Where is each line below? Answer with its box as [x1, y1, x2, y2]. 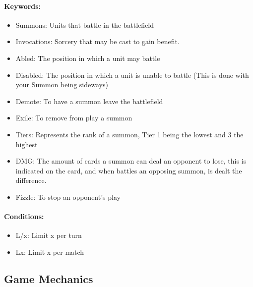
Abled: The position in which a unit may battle [15, 53, 160, 63]
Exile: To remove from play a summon [15, 113, 132, 123]
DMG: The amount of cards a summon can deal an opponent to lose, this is [15, 156, 247, 166]
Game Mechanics [4, 271, 93, 286]
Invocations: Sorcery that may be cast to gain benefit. [15, 36, 180, 47]
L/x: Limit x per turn [15, 230, 82, 240]
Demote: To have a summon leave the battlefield [15, 96, 163, 106]
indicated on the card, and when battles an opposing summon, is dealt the [15, 165, 242, 175]
